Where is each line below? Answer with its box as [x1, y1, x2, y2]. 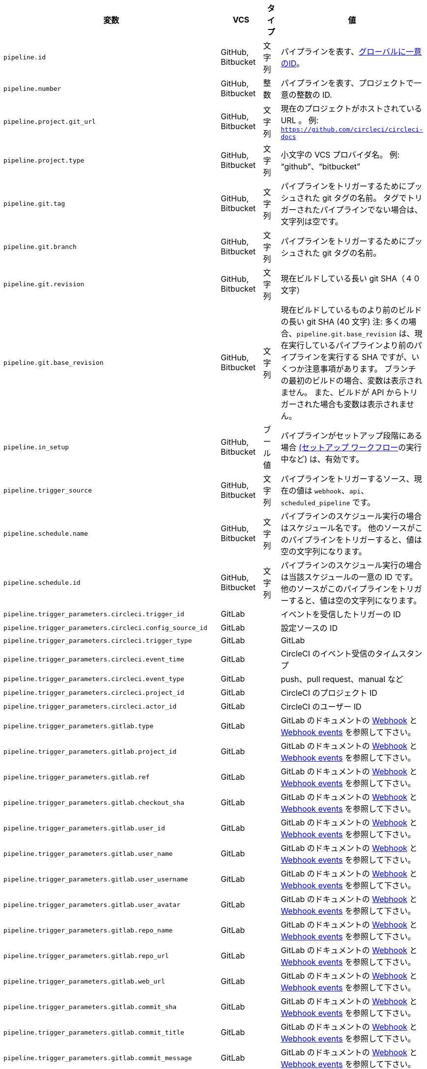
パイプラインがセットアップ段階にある [281, 431, 423, 440]
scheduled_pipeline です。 [281, 497, 375, 507]
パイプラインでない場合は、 [320, 205, 423, 215]
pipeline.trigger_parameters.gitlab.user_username [3, 875, 188, 883]
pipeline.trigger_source [3, 486, 92, 494]
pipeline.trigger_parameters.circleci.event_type [3, 675, 184, 683]
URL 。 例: [281, 115, 319, 125]
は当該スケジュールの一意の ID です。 [281, 572, 418, 582]
